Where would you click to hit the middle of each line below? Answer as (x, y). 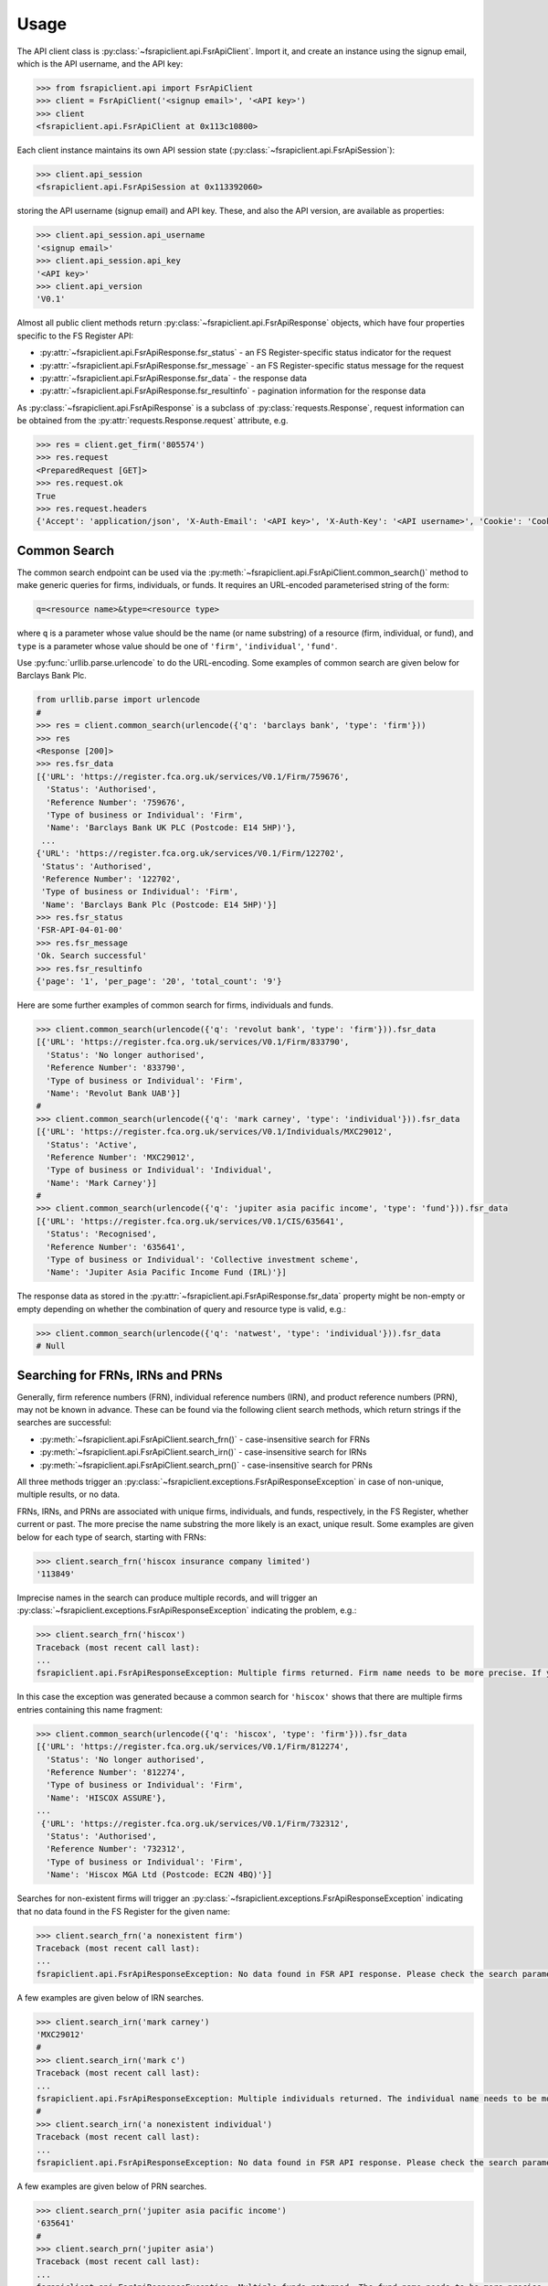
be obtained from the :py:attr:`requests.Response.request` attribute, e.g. (153, 421)
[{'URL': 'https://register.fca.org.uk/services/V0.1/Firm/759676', (193, 776)
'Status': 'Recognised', (101, 1234)
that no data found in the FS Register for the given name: (123, 1911)
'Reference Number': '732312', (116, 1849)
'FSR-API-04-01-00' (79, 930)
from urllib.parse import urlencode (118, 700)
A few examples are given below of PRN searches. (112, 2186)
